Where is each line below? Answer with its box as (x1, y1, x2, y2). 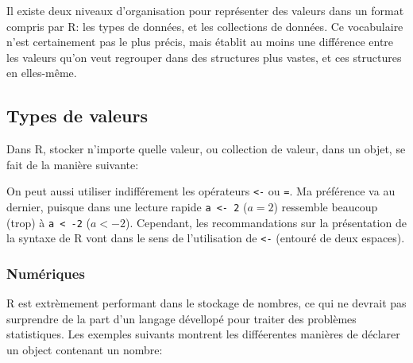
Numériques (6, 263, 85, 283)
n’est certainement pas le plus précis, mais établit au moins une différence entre (6, 33, 394, 50)
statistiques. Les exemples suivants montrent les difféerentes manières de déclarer (6, 326, 400, 342)
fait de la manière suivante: (6, 156, 139, 172)
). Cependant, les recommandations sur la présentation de (125, 214, 407, 230)
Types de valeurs (6, 103, 148, 128)
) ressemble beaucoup (273, 199, 378, 215)
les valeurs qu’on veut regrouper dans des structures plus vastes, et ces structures (6, 48, 402, 65)
